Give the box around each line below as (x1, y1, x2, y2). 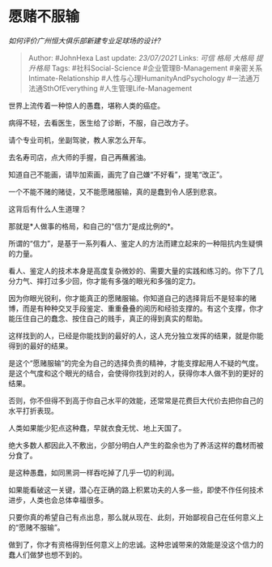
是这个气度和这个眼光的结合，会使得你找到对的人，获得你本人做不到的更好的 (8, 368, 264, 378)
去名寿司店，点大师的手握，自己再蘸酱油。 (8, 152, 151, 162)
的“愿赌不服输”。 (8, 522, 65, 532)
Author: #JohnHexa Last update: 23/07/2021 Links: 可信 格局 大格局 (28, 53, 255, 62)
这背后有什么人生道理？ (8, 204, 87, 213)
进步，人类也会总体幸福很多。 (8, 495, 108, 505)
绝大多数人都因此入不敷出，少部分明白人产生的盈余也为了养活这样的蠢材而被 (8, 440, 264, 450)
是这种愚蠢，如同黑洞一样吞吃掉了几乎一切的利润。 (8, 467, 179, 477)
